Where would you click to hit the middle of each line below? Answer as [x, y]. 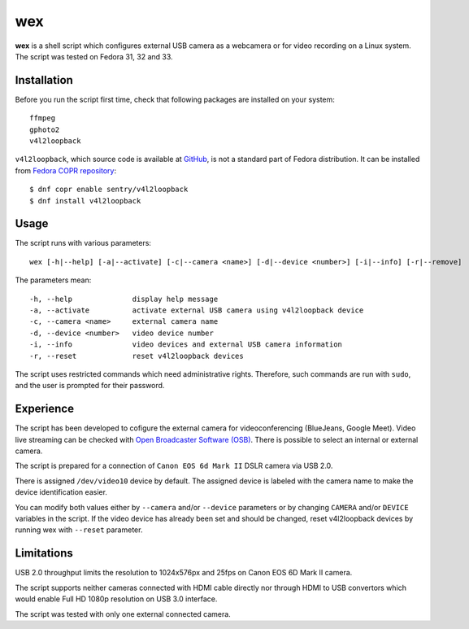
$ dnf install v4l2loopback [85, 201]
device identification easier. [61, 492]
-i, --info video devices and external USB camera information [186, 345]
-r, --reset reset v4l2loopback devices [137, 356]
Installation [44, 80]
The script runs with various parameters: [83, 243]
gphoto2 [45, 129]
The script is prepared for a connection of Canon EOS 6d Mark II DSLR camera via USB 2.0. [174, 466]
